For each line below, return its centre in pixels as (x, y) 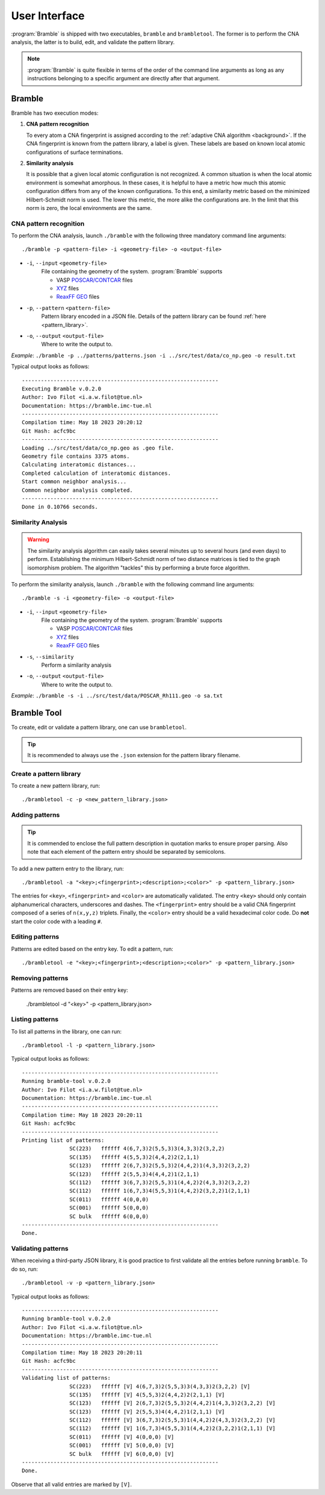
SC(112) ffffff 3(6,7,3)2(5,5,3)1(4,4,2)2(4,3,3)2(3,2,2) (160, 1182)
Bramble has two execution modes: (55, 113)
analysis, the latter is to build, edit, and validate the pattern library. (93, 42)
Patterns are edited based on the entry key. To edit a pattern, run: (92, 949)
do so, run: (25, 1269)
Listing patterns (35, 1020)
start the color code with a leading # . (57, 921)
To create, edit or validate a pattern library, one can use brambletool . (99, 728)
